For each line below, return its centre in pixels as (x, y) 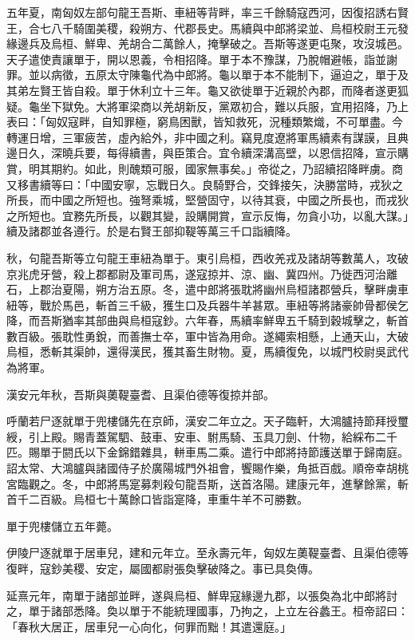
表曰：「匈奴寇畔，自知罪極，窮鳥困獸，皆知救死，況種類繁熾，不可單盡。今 (205, 122)
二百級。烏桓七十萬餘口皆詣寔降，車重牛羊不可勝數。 (168, 499)
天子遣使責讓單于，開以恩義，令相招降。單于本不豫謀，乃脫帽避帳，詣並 (196, 59)
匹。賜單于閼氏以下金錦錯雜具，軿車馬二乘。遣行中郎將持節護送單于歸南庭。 (207, 452)
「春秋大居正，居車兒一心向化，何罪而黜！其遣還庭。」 (149, 626)
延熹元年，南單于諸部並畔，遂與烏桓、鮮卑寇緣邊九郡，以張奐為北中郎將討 (202, 595)
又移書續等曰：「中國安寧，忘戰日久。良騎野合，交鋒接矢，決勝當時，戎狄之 (205, 184)
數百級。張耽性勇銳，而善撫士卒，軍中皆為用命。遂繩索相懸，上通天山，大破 (207, 336)
